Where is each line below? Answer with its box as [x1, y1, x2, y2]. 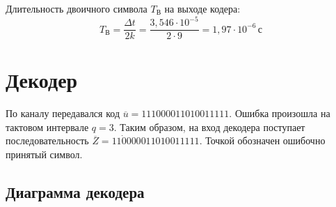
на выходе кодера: [164, 1, 241, 15]
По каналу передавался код [6, 106, 120, 121]
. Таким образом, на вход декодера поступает [113, 119, 305, 134]
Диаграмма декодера [6, 181, 145, 203]
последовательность [6, 133, 89, 148]
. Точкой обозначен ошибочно [199, 133, 326, 148]
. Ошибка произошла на [229, 106, 330, 121]
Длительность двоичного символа [6, 1, 147, 15]
